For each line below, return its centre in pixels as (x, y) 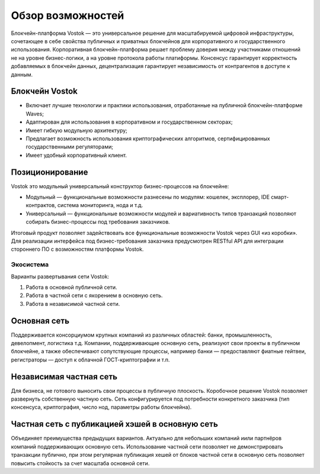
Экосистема (30, 265)
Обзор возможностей (68, 15)
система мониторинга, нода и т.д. (100, 205)
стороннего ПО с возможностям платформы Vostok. (77, 249)
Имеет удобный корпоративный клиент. (76, 155)
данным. (22, 75)
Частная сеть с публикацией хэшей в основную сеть (115, 424)
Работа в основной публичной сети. (72, 287)
